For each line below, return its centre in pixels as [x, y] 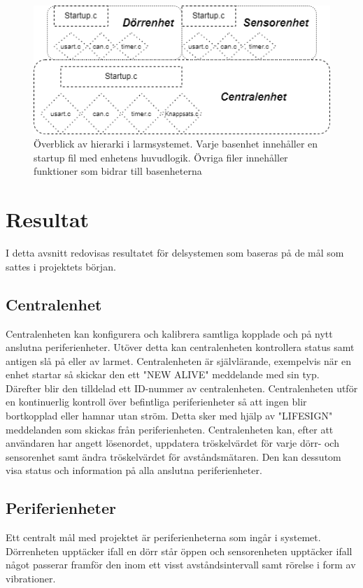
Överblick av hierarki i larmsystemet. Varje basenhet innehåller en [176, 144]
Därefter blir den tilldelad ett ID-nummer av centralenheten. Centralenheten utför [182, 388]
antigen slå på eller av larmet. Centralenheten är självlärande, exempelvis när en [178, 360]
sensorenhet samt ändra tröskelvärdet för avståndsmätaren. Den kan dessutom [173, 456]
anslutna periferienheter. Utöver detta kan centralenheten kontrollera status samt [180, 347]
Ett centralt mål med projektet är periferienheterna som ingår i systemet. [163, 537]
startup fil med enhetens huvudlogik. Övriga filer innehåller [161, 157]
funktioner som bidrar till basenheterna [118, 171]
